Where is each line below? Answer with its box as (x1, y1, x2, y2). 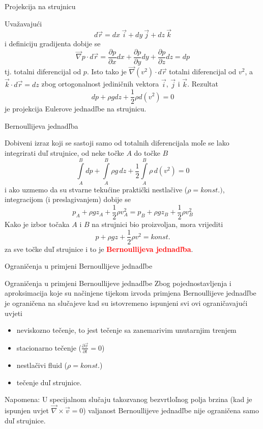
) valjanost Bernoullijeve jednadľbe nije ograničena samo (83, 405, 259, 416)
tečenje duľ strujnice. (16, 377, 82, 387)
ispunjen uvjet (5, 405, 49, 416)
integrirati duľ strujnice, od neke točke (5, 147, 124, 158)
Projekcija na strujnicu (5, 1, 76, 11)
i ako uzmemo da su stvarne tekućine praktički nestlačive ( (5, 184, 188, 194)
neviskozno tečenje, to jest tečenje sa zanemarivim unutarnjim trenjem (16, 325, 237, 335)
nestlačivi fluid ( (16, 360, 68, 370)
